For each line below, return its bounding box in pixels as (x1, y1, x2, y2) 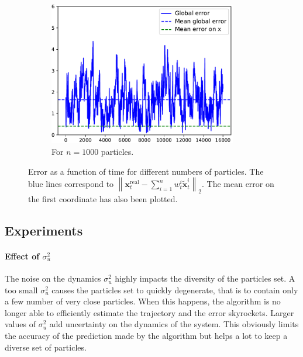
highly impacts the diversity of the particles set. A (115, 272, 295, 285)
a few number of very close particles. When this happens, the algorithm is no (5, 295, 281, 307)
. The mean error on (202, 178, 274, 190)
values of (5, 318, 36, 330)
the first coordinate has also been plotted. (28, 192, 178, 205)
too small (5, 283, 38, 296)
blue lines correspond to (28, 178, 114, 190)
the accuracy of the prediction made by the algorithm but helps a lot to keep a (5, 330, 288, 342)
